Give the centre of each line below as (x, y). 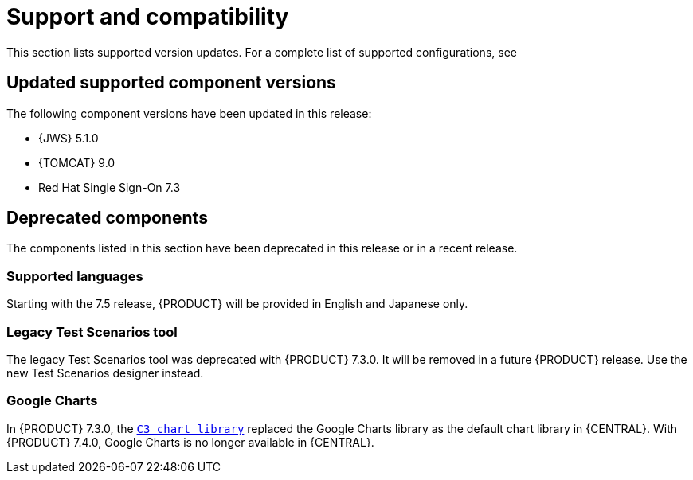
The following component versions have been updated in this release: (189, 113)
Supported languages (75, 276)
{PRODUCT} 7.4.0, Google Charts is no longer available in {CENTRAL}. (190, 442)
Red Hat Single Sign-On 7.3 (110, 187)
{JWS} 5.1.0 (69, 138)
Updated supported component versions (171, 83)
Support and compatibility (148, 17)
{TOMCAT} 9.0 (77, 162)
